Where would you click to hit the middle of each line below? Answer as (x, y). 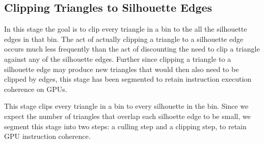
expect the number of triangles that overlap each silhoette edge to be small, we (127, 116)
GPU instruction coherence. (47, 136)
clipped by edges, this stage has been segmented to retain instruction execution (128, 79)
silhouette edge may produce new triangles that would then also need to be (122, 69)
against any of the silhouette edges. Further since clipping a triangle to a (118, 58)
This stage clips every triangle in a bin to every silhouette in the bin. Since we (126, 106)
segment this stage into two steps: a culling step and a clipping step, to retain (125, 126)
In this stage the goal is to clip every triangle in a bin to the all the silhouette (126, 29)
